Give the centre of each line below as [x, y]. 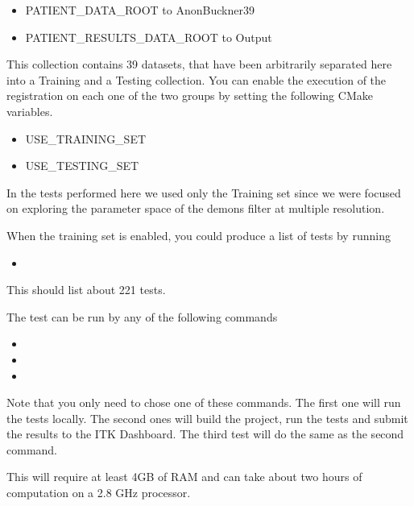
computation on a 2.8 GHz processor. [99, 493]
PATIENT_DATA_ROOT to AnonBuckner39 [140, 10]
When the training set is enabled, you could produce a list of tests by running [199, 235]
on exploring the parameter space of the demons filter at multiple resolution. [196, 208]
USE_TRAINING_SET [86, 138]
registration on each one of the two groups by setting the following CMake [190, 95]
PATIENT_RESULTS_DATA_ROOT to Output [149, 37]
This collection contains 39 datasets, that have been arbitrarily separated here [199, 64]
